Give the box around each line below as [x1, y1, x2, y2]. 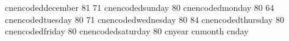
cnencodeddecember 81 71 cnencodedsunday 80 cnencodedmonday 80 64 [5, 1, 274, 13]
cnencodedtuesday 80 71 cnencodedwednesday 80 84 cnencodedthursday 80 [5, 13, 285, 25]
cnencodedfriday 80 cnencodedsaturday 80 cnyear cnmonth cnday [5, 25, 249, 37]
